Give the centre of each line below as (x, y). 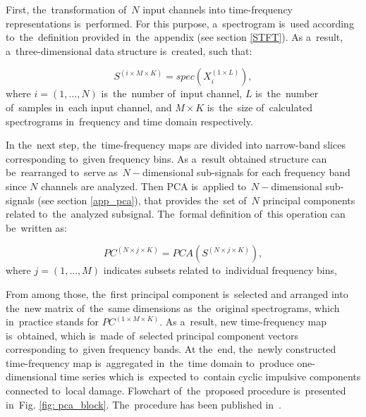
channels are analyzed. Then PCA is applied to (144, 186)
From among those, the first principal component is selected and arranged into (177, 293)
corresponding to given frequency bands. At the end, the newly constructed (171, 349)
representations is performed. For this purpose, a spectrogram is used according (180, 23)
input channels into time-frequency (218, 9)
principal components (309, 200)
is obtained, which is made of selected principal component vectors (152, 335)
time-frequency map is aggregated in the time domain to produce (150, 362)
